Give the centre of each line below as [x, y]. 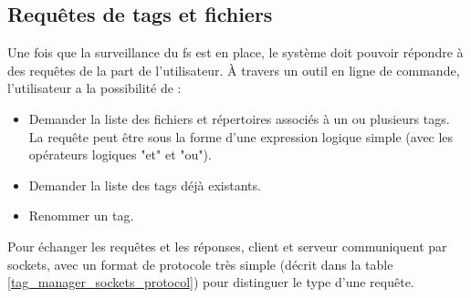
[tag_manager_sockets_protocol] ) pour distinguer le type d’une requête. [211, 282]
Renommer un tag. [81, 216]
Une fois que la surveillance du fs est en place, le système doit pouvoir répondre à [235, 52]
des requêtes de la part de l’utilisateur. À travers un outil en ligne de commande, [234, 70]
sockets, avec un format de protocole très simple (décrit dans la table [200, 264]
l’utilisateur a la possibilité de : [94, 88]
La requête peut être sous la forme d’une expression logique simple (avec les [241, 136]
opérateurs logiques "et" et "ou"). [120, 154]
